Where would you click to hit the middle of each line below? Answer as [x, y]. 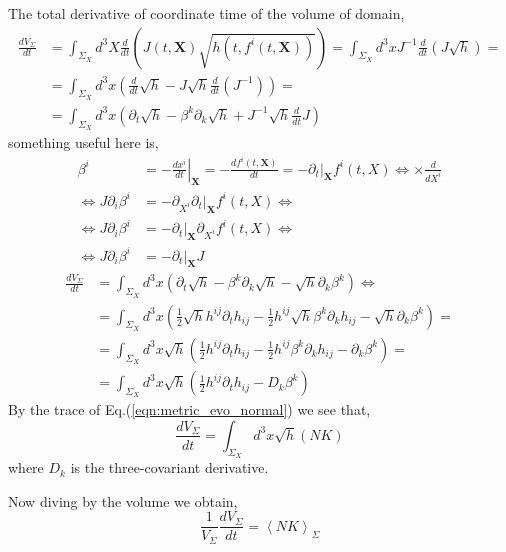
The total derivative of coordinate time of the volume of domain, [206, 13]
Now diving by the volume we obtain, [123, 500]
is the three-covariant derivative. [169, 467]
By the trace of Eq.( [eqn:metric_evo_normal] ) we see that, [189, 409]
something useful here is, [83, 142]
